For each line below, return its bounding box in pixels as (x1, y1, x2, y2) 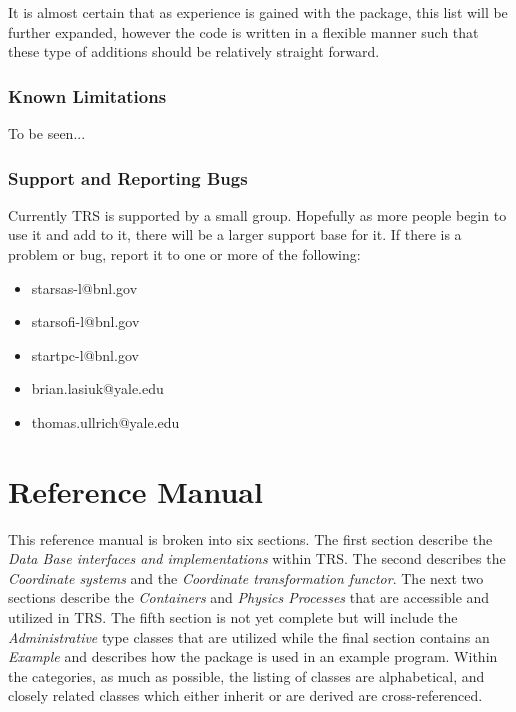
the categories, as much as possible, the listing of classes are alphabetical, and (8, 665, 485, 686)
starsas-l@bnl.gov (31, 277, 138, 298)
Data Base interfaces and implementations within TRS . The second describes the (8, 548, 506, 569)
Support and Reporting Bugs (8, 165, 248, 190)
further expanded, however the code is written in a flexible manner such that (8, 21, 479, 42)
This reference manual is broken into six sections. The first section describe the (8, 528, 493, 549)
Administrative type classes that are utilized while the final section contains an (8, 626, 490, 647)
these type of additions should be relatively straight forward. (8, 41, 380, 62)
